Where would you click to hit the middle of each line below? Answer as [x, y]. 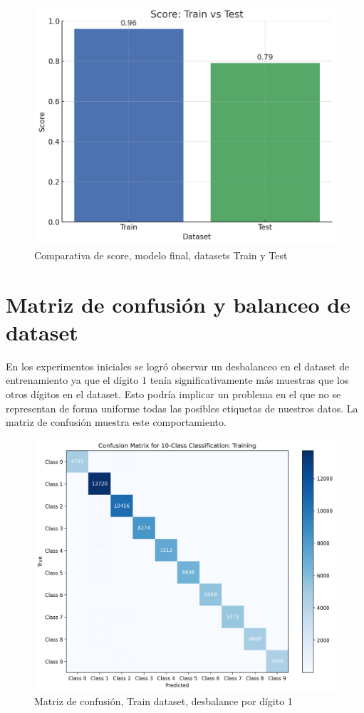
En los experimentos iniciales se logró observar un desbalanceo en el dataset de [178, 366]
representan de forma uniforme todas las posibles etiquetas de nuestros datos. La [182, 408]
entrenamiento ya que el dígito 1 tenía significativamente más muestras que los [177, 380]
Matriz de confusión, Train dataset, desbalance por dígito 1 [163, 701]
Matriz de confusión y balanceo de [178, 304]
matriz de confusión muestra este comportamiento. [116, 422]
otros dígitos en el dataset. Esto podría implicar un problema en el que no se [173, 394]
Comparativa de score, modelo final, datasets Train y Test [161, 255]
